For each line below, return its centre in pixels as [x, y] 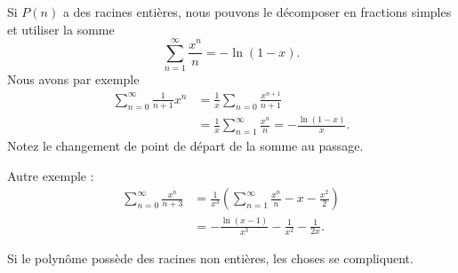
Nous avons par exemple [73, 79]
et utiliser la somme [61, 29]
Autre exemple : [51, 175]
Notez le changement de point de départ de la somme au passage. [185, 145]
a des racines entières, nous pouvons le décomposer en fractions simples [257, 12]
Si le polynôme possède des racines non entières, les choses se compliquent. [210, 257]
